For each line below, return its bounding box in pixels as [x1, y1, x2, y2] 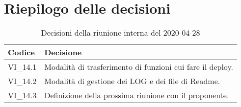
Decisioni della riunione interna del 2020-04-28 [41, 27, 200, 39]
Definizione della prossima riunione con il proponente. [44, 89, 229, 101]
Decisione [44, 46, 82, 58]
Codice [8, 46, 35, 58]
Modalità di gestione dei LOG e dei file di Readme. [44, 75, 220, 87]
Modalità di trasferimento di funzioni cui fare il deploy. [44, 61, 233, 73]
